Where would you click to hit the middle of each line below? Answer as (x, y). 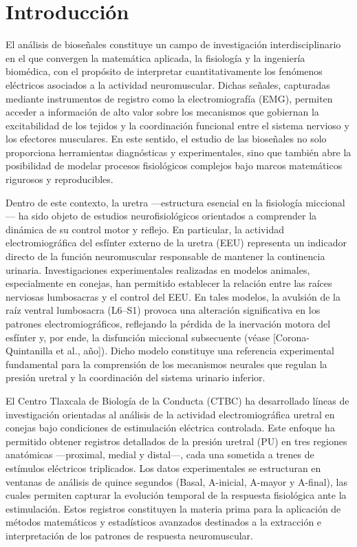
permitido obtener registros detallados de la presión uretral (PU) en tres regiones (176, 441)
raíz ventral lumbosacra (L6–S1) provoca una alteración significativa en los (163, 310)
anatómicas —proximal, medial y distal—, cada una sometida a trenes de (160, 454)
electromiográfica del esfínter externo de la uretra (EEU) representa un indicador (176, 243)
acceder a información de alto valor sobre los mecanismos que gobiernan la (162, 112)
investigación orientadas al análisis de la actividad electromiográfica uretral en (170, 414)
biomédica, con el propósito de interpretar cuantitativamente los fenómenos (164, 71)
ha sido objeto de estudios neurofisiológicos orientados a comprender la (167, 216)
